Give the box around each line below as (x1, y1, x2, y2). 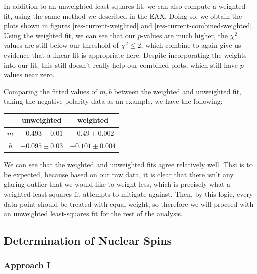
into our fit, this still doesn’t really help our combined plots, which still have (4, 59, 238, 70)
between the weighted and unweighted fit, (114, 86, 241, 96)
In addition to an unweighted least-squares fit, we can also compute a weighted (4, 1, 246, 11)
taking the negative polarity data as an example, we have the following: (4, 96, 223, 106)
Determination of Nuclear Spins (4, 233, 172, 248)
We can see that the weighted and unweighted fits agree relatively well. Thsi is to (4, 159, 253, 170)
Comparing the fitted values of (4, 86, 97, 96)
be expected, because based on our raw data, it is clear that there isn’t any (4, 169, 234, 179)
